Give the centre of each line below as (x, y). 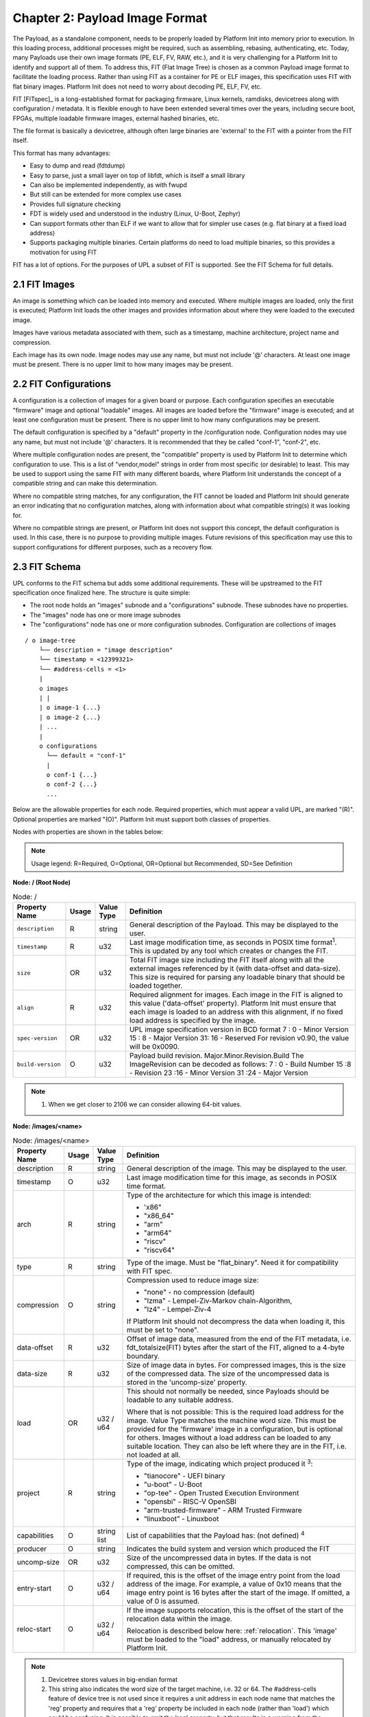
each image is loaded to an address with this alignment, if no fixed (236, 1012)
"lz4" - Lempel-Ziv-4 (178, 1309)
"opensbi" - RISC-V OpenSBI (190, 1502)
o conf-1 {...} (72, 775)
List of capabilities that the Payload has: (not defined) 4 (216, 1535)
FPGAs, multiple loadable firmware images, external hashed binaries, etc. (116, 118)
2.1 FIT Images (44, 284)
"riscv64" (159, 1250)
